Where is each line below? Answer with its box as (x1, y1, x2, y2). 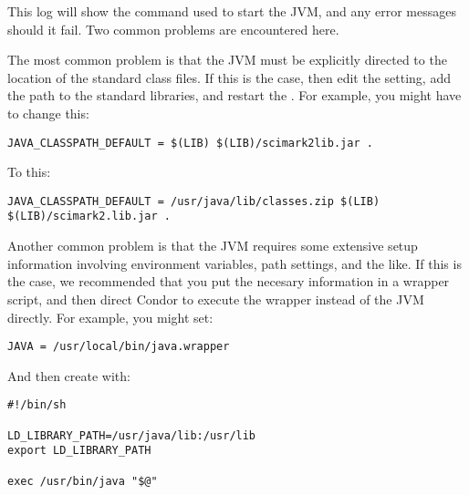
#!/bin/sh (7, 398, 67, 412)
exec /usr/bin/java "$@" (7, 474, 158, 488)
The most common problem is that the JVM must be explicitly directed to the (7, 50, 447, 69)
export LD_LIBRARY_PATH (7, 444, 151, 458)
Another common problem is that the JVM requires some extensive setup (7, 236, 418, 255)
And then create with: (7, 366, 130, 385)
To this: (7, 162, 51, 181)
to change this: (7, 103, 89, 122)
